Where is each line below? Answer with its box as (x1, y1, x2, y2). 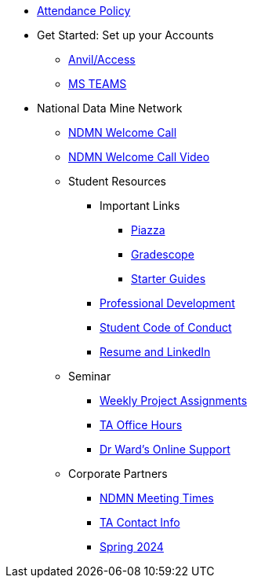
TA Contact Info (100, 516, 180, 529)
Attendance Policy (37, 4, 131, 17)
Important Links (100, 199, 180, 212)
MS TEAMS (68, 77, 127, 90)
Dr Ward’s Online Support (100, 443, 230, 456)
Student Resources (68, 174, 166, 188)
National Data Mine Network (37, 101, 183, 115)
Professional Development (100, 296, 235, 310)
